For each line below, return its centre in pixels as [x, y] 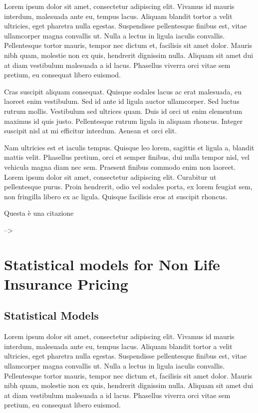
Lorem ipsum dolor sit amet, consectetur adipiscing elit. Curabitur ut [110, 177]
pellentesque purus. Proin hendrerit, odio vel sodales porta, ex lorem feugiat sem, [128, 187]
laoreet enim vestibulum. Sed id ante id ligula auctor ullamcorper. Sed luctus [122, 101]
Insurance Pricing [66, 283]
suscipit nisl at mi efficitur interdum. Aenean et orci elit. [91, 131]
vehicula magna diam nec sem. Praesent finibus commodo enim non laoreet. [120, 167]
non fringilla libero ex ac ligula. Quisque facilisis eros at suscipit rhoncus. [116, 196]
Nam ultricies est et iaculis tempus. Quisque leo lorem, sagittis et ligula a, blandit [129, 147]
